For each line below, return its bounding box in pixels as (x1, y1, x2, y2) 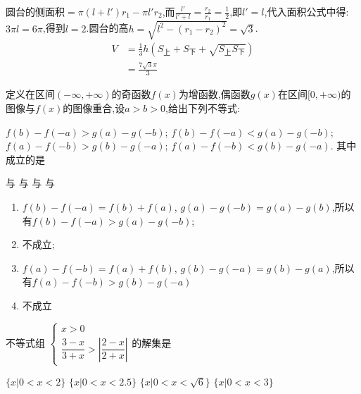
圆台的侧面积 (6, 4, 65, 18)
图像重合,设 (72, 101, 125, 116)
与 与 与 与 (6, 176, 55, 190)
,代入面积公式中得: (264, 4, 349, 18)
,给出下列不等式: (165, 101, 240, 116)
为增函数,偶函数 (178, 87, 251, 101)
